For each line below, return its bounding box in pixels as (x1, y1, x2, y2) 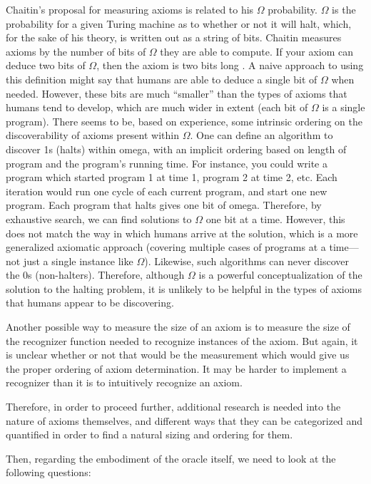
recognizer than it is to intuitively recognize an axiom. (6, 375, 243, 390)
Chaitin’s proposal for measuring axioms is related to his (6, 2, 254, 16)
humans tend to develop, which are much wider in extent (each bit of (6, 100, 308, 115)
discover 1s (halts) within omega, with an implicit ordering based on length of (6, 141, 347, 156)
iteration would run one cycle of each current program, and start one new (6, 183, 327, 198)
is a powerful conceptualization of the (198, 267, 362, 282)
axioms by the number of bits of (6, 43, 146, 58)
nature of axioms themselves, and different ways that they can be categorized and (6, 413, 363, 428)
